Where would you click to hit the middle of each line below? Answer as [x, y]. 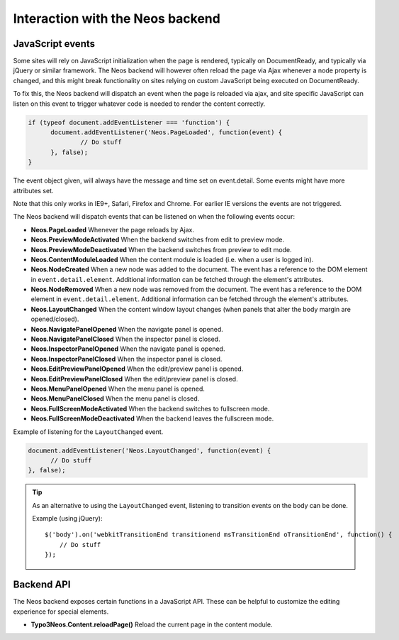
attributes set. [33, 190]
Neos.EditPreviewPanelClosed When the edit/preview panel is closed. [134, 379]
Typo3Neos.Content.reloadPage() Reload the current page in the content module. [152, 624]
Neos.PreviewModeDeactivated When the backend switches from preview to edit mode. [161, 249]
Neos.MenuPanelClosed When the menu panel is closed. [115, 398]
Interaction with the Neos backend [117, 18]
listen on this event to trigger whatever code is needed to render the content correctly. [139, 104]
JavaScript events [54, 44]
